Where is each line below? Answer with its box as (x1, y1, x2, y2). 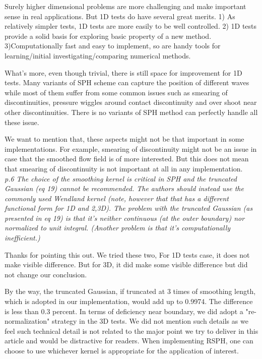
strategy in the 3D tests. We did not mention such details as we (51, 316, 248, 326)
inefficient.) (5, 232, 40, 243)
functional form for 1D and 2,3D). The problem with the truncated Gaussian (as (5, 203, 253, 213)
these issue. (5, 116, 39, 127)
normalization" (5, 316, 50, 326)
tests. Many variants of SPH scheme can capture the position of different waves (5, 77, 249, 88)
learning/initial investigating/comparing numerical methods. (5, 50, 191, 61)
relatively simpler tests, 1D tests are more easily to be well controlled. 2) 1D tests (5, 21, 257, 31)
